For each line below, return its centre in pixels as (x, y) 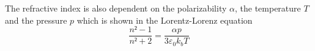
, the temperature (268, 8)
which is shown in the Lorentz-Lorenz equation (165, 20)
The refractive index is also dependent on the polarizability (116, 8)
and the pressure (36, 20)
